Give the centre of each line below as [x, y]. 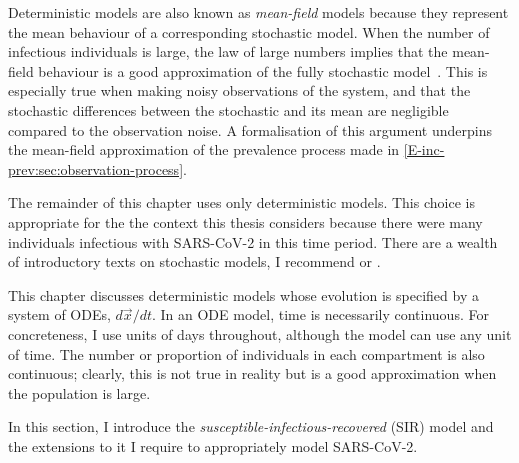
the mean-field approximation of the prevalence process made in [204, 149]
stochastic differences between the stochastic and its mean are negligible [228, 109]
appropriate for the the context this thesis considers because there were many [245, 221]
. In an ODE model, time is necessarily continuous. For [320, 314]
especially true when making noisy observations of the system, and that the [239, 90]
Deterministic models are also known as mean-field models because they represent [258, 12]
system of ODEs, [59, 314]
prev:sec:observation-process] [96, 168]
